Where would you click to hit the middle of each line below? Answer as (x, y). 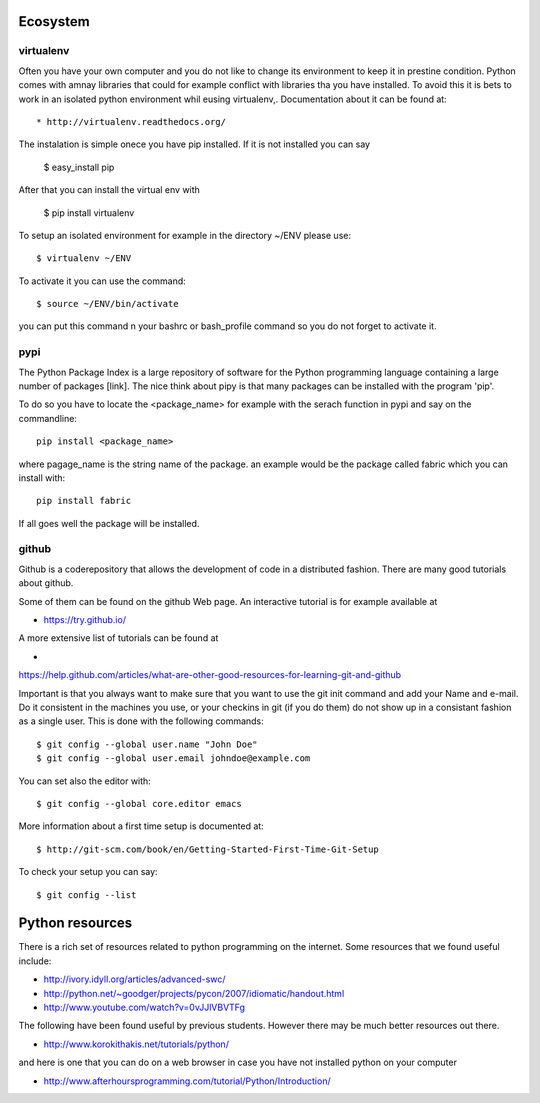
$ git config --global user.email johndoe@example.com (173, 758)
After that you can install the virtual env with (109, 190)
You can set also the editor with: (85, 781)
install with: (42, 477)
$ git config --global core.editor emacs (139, 803)
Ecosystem (54, 21)
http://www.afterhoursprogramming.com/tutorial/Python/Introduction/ (187, 1081)
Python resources (75, 923)
